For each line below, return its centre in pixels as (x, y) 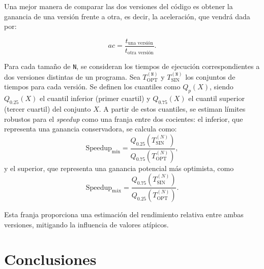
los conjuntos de (210, 76)
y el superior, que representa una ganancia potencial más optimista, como (119, 168)
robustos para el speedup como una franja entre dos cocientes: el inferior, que (124, 119)
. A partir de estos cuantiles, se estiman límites (172, 108)
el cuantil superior (216, 98)
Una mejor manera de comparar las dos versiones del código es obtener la (119, 6)
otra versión (140, 53)
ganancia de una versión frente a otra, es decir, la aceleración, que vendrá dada (127, 16)
